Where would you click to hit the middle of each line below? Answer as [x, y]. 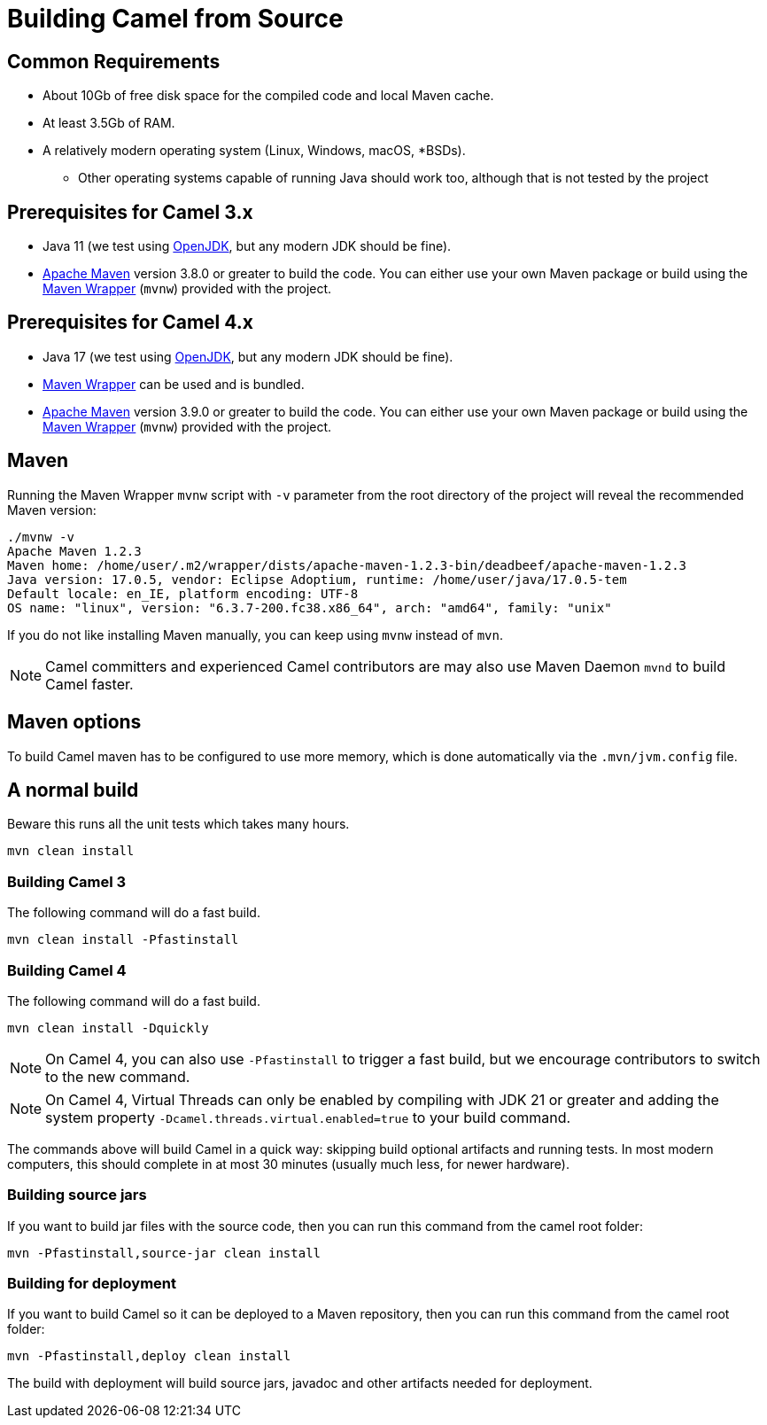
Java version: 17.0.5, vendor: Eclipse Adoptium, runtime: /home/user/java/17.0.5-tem [317, 579]
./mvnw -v [41, 537]
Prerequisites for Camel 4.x [130, 323]
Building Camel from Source [175, 19]
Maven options [74, 722]
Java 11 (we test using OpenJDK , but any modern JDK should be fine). [247, 246]
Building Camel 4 [67, 970]
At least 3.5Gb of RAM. [109, 123]
